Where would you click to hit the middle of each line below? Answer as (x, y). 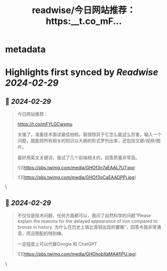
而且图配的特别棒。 (46, 233)
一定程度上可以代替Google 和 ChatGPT (57, 244)
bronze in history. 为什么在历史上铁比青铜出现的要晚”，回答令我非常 (87, 227)
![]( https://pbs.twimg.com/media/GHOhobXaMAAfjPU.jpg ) (77, 254)
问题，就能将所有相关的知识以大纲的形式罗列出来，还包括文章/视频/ (86, 141)
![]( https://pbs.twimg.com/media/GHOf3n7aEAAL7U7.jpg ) (76, 168)
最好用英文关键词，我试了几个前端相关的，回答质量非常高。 (79, 158)
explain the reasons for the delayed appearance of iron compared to (87, 221)
